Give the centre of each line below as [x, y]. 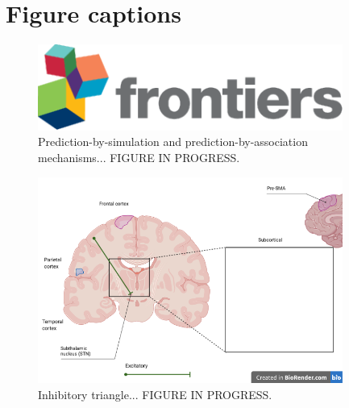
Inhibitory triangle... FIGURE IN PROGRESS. [155, 394]
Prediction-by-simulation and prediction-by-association [173, 142]
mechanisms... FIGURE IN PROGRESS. [139, 158]
